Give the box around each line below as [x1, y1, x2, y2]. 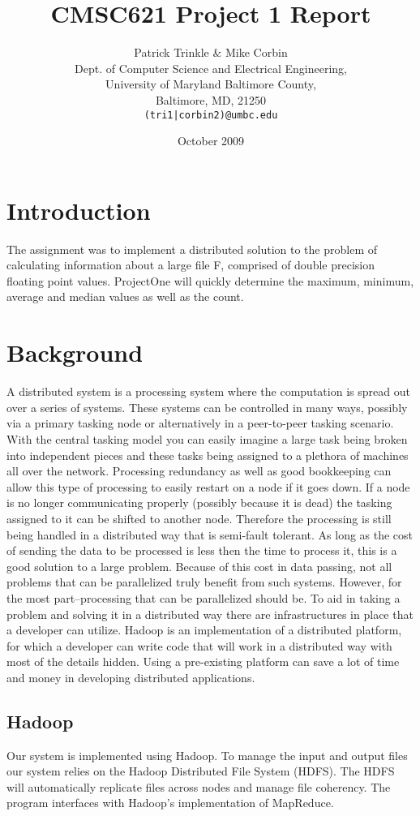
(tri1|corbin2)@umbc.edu [144, 109, 278, 121]
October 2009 [177, 132, 245, 149]
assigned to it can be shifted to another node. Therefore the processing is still [6, 509, 392, 526]
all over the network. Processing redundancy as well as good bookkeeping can [6, 462, 392, 479]
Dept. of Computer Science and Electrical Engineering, [75, 59, 347, 76]
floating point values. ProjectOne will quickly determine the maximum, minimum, [6, 272, 414, 289]
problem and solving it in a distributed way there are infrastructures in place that [6, 605, 414, 622]
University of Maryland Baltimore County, [105, 75, 316, 92]
